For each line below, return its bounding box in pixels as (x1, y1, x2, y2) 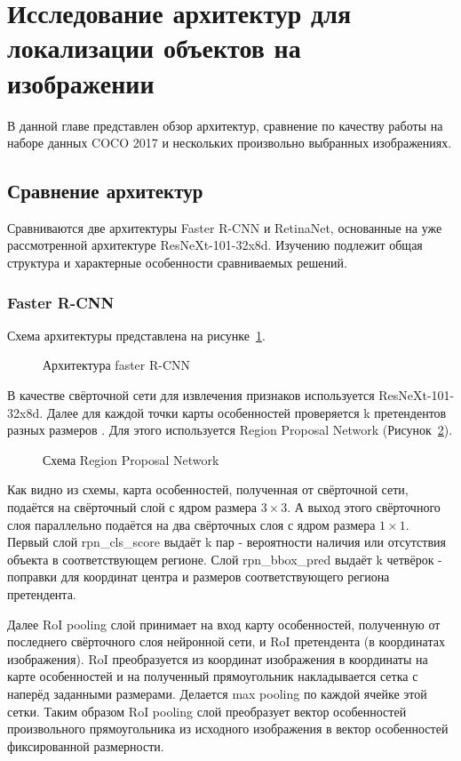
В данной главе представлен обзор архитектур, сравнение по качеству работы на (7, 116, 443, 134)
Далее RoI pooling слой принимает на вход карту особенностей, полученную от (7, 614, 441, 633)
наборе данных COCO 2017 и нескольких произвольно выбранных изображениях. (7, 133, 452, 152)
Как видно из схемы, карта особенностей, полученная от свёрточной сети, (7, 480, 409, 499)
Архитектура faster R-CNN (43, 356, 191, 374)
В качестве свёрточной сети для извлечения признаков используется (7, 386, 375, 405)
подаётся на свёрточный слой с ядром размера (7, 498, 258, 517)
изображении (7, 64, 155, 100)
